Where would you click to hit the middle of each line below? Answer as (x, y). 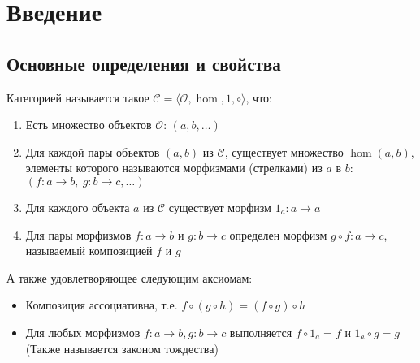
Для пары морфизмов (78, 234)
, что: (259, 97)
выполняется (261, 332)
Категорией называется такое (78, 97)
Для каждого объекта (78, 207)
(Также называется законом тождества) (122, 348)
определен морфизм (278, 234)
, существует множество (284, 151)
